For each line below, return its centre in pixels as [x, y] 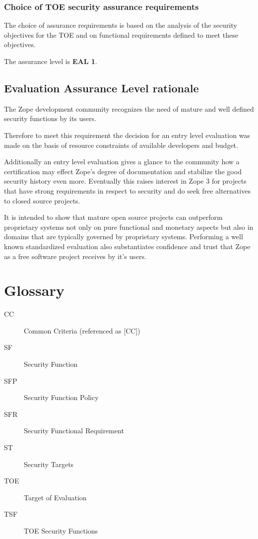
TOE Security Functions [61, 530]
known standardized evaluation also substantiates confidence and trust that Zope [127, 246]
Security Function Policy [61, 397]
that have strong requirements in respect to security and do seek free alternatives [127, 190]
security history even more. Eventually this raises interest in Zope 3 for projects [125, 181]
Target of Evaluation [55, 497]
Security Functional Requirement [74, 431]
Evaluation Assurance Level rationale [101, 88]
